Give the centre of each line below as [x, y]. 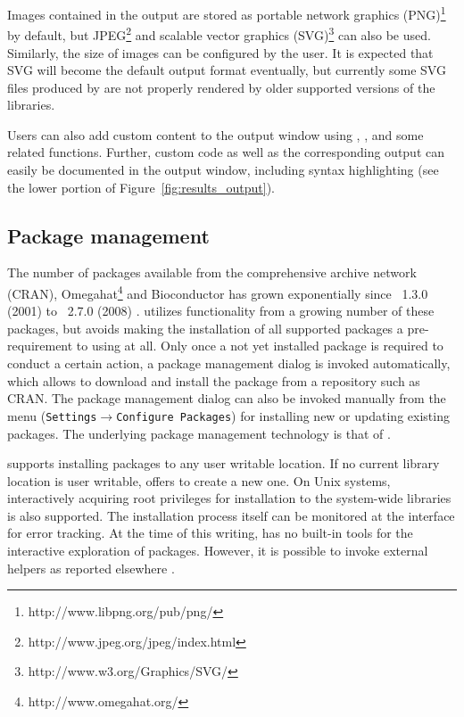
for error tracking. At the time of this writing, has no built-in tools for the [210, 533]
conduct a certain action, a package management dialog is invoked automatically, [229, 363]
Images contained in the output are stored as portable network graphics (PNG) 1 [227, 13]
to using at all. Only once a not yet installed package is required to [260, 346]
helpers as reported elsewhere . [91, 568]
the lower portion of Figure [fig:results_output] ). [141, 187]
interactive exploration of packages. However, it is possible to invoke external [218, 551]
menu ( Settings [52, 415]
